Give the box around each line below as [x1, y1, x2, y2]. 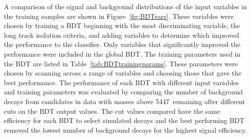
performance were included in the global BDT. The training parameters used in [4, 48, 241, 59]
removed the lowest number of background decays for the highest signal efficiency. [4, 124, 247, 135]
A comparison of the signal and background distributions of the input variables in [4, 1, 247, 11]
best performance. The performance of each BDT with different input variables [4, 77, 239, 87]
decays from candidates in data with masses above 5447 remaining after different [4, 96, 245, 106]
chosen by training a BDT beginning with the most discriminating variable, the [4, 20, 240, 31]
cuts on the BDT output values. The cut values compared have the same [4, 106, 220, 116]
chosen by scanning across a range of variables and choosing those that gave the [4, 68, 242, 78]
